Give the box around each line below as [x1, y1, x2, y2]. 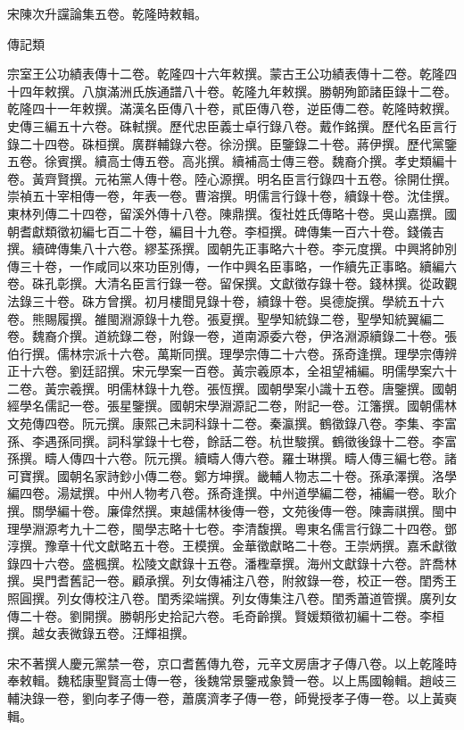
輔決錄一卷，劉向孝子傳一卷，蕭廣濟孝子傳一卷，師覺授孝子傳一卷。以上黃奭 [7, 688, 457, 707]
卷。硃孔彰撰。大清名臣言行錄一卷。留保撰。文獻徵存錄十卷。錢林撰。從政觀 [7, 274, 457, 293]
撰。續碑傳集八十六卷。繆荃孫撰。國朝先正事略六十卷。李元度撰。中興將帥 [7, 239, 444, 258]
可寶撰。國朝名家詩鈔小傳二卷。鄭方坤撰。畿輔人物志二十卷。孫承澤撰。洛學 [7, 466, 457, 485]
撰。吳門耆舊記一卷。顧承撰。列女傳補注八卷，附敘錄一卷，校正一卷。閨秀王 [7, 571, 457, 590]
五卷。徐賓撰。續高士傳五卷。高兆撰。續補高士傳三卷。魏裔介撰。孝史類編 [7, 152, 444, 170]
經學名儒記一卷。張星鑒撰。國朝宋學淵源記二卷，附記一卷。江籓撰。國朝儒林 [7, 396, 457, 415]
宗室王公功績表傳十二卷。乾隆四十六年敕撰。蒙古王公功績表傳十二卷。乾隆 [7, 64, 444, 83]
